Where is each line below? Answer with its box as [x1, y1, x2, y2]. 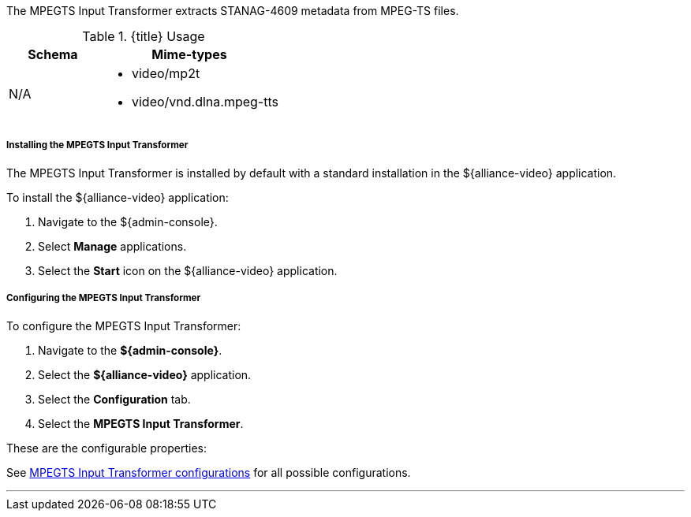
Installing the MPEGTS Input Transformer [6, 139, 189, 151]
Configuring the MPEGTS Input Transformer [6, 292, 201, 304]
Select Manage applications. [38, 239, 187, 253]
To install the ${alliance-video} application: [6, 190, 229, 204]
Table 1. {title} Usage [82, 28, 205, 44]
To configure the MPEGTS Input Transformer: [6, 318, 241, 333]
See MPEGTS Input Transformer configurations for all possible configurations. [6, 465, 411, 479]
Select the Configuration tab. [38, 392, 191, 406]
